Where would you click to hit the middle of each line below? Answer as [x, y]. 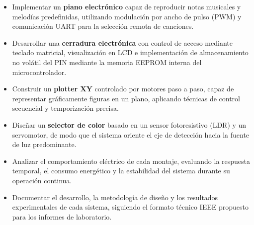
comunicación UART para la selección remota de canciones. [103, 26]
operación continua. [42, 180]
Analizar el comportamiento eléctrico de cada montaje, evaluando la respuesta [131, 161]
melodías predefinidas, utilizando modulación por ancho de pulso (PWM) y [127, 16]
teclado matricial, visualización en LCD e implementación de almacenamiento [130, 52]
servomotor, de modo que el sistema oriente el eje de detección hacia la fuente [131, 134]
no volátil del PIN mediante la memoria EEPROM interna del [107, 62]
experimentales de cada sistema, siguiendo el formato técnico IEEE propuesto [130, 207]
